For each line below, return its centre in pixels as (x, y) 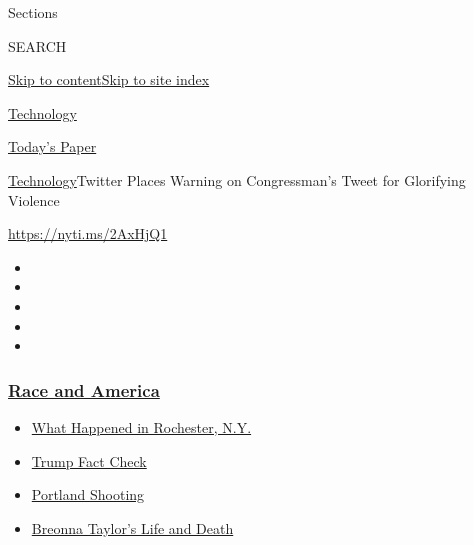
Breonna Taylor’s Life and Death (132, 527)
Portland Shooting (88, 494)
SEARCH (37, 45)
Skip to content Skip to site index (109, 79)
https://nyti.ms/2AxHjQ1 (88, 233)
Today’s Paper (52, 146)
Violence (34, 199)
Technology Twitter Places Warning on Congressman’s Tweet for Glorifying (237, 179)
